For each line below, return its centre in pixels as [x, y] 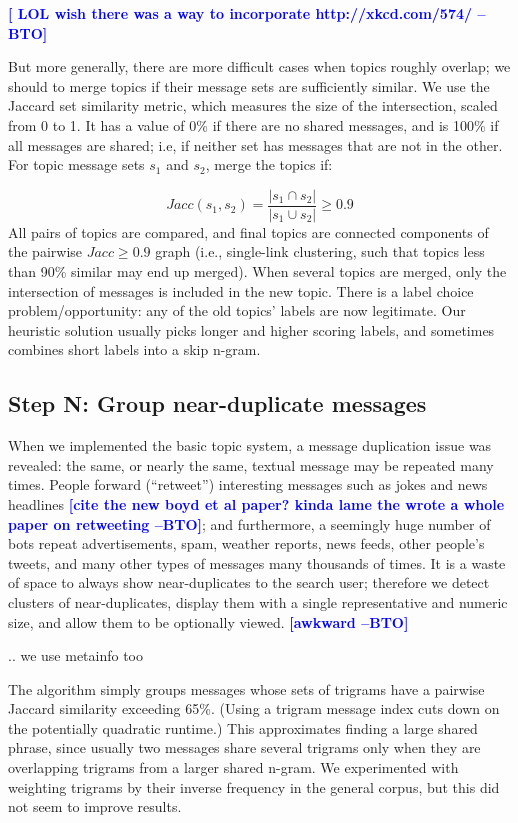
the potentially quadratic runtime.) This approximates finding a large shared [243, 727]
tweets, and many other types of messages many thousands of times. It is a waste [257, 562]
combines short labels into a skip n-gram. [134, 349]
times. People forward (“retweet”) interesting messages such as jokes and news [248, 484]
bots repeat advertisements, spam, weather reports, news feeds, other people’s [246, 543]
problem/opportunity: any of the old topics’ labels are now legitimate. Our [237, 310]
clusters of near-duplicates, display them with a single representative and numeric [258, 601]
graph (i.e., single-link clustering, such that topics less [320, 251]
